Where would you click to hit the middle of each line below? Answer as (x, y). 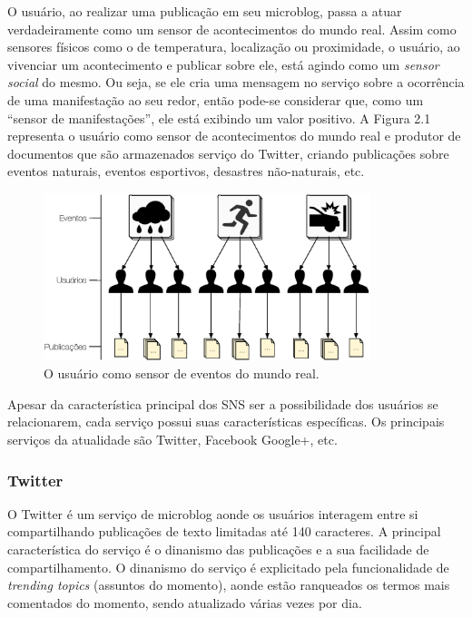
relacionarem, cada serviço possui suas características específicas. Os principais (226, 422)
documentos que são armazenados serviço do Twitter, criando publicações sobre (228, 153)
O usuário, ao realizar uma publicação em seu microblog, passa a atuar (205, 11)
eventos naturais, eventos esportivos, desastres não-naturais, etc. (186, 171)
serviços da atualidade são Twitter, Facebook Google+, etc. (172, 440)
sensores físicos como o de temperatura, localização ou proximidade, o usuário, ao (234, 47)
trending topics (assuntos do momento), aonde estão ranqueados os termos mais (229, 585)
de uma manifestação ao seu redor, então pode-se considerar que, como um (216, 99)
